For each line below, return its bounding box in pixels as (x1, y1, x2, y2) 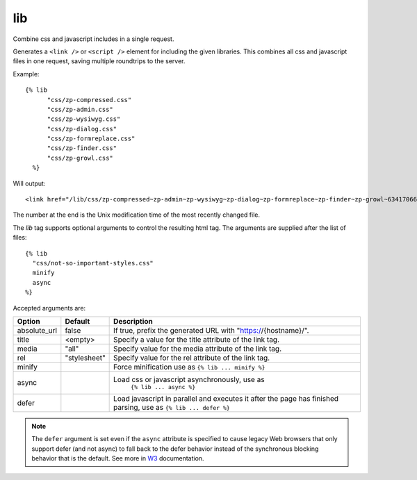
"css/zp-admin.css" (47, 105, 114, 113)
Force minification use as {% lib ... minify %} (113, 362, 265, 372)
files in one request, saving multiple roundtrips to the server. (13, 57, 186, 65)
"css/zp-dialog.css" (47, 125, 117, 133)
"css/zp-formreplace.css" (47, 135, 136, 142)
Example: (13, 69, 40, 78)
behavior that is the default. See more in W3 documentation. (31, 454, 204, 463)
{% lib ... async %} (131, 383, 196, 390)
